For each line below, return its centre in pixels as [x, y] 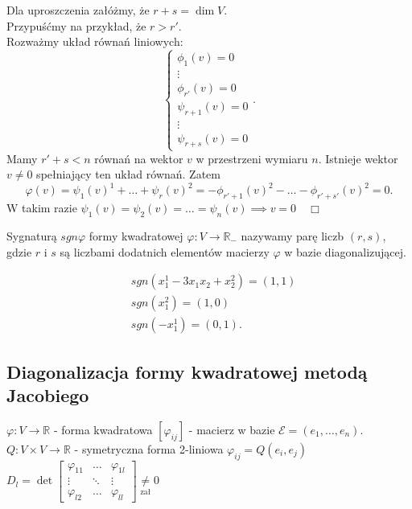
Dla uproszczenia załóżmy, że [78, 10]
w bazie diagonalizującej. [345, 251]
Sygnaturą [32, 235]
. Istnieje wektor [358, 158]
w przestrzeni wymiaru [252, 158]
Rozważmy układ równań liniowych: [95, 41]
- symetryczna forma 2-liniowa [149, 448]
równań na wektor [139, 158]
